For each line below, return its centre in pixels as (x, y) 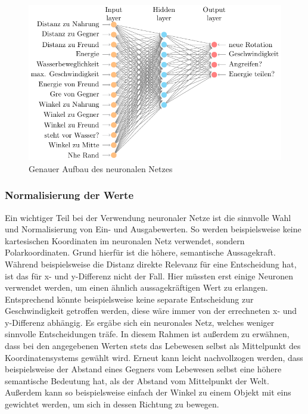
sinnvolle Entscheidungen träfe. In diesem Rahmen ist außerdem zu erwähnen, (147, 334)
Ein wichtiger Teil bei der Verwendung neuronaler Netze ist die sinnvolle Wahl (148, 217)
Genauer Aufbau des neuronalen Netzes (101, 168)
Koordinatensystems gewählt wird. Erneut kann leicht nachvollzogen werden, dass (154, 357)
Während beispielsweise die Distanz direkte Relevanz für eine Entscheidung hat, (151, 264)
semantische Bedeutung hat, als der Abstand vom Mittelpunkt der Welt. (137, 380)
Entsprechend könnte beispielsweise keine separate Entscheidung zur (129, 299)
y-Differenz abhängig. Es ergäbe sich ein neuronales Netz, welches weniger (140, 322)
